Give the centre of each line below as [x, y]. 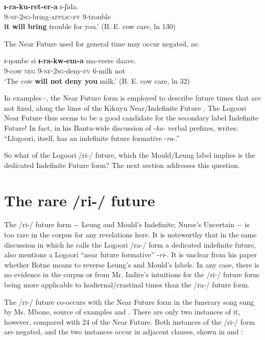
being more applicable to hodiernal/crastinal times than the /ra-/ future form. [127, 284]
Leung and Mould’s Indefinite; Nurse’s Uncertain [158, 224]
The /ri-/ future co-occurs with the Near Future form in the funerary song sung [129, 301]
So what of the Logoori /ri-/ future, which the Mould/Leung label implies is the [130, 155]
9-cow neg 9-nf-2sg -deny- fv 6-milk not [65, 70]
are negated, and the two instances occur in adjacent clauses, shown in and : [124, 332]
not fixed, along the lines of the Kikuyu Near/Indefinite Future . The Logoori [125, 107]
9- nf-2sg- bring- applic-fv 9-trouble [57, 16]
